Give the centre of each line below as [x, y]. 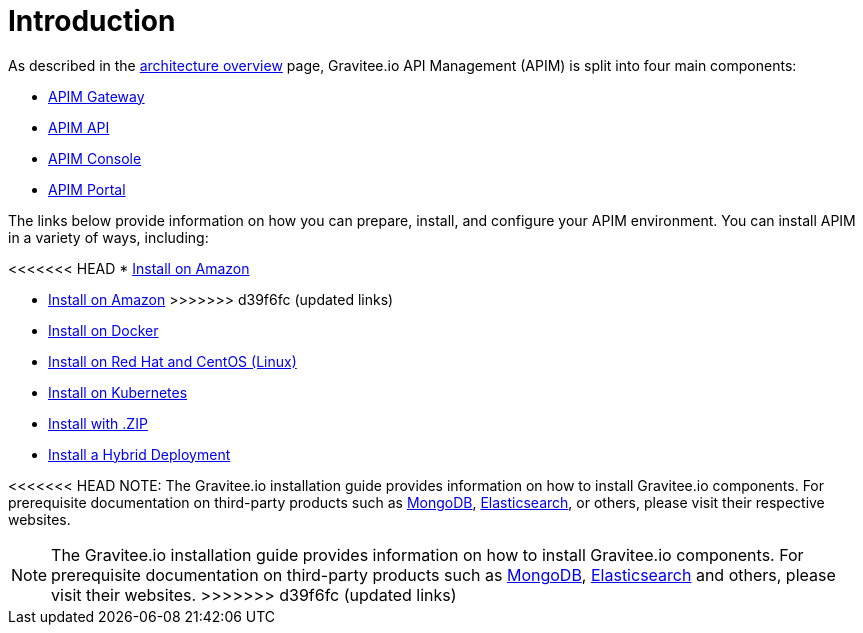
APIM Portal [87, 189]
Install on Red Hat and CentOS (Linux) [172, 361]
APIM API [79, 127]
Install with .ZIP [98, 423]
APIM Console [95, 158]
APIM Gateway [96, 96]
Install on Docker [103, 330]
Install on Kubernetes [118, 392]
